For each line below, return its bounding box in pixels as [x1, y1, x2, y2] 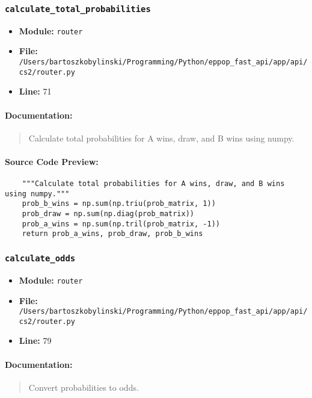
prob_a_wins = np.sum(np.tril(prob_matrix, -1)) [22, 219, 220, 228]
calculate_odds [5, 253, 76, 263]
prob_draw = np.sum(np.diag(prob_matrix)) [22, 210, 194, 219]
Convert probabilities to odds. [28, 381, 139, 393]
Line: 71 [19, 85, 52, 98]
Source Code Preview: [5, 155, 99, 167]
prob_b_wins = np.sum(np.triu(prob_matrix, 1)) [22, 199, 216, 208]
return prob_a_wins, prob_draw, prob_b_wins [22, 229, 203, 238]
